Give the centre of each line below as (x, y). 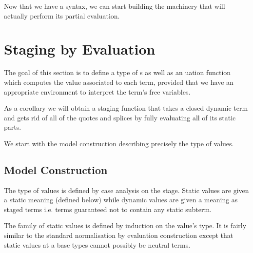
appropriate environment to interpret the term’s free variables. (97, 91)
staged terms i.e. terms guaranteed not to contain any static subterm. (108, 209)
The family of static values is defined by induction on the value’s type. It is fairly (125, 225)
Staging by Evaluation (80, 49)
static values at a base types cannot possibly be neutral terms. (97, 244)
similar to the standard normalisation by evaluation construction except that (119, 235)
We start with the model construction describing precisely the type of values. (119, 143)
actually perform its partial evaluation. (62, 15)
